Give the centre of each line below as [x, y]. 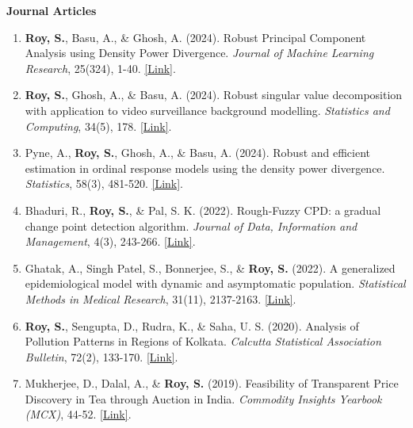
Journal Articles [52, 10]
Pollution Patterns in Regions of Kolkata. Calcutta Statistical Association [203, 341]
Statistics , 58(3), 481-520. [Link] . [104, 183]
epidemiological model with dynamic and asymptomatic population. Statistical [215, 283]
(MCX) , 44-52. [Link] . [78, 414]
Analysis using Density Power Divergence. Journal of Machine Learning [199, 53]
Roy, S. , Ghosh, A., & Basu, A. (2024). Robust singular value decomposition [214, 95]
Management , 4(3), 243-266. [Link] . [110, 241]
